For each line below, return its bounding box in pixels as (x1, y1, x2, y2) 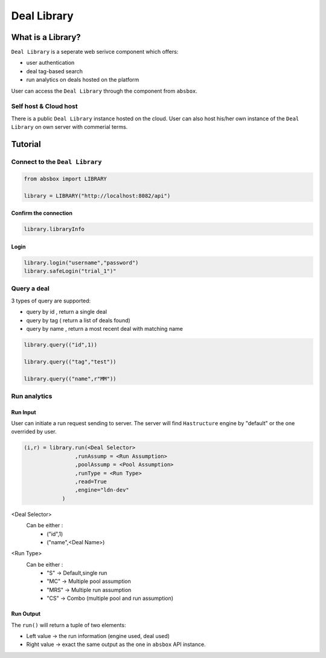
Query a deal (11, 284, 50, 293)
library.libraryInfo (24, 226, 85, 233)
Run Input (11, 408, 36, 415)
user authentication (26, 59, 75, 67)
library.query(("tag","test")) (24, 358, 117, 365)
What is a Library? (11, 32, 81, 42)
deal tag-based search (26, 67, 83, 75)
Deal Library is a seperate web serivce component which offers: (11, 48, 179, 56)
